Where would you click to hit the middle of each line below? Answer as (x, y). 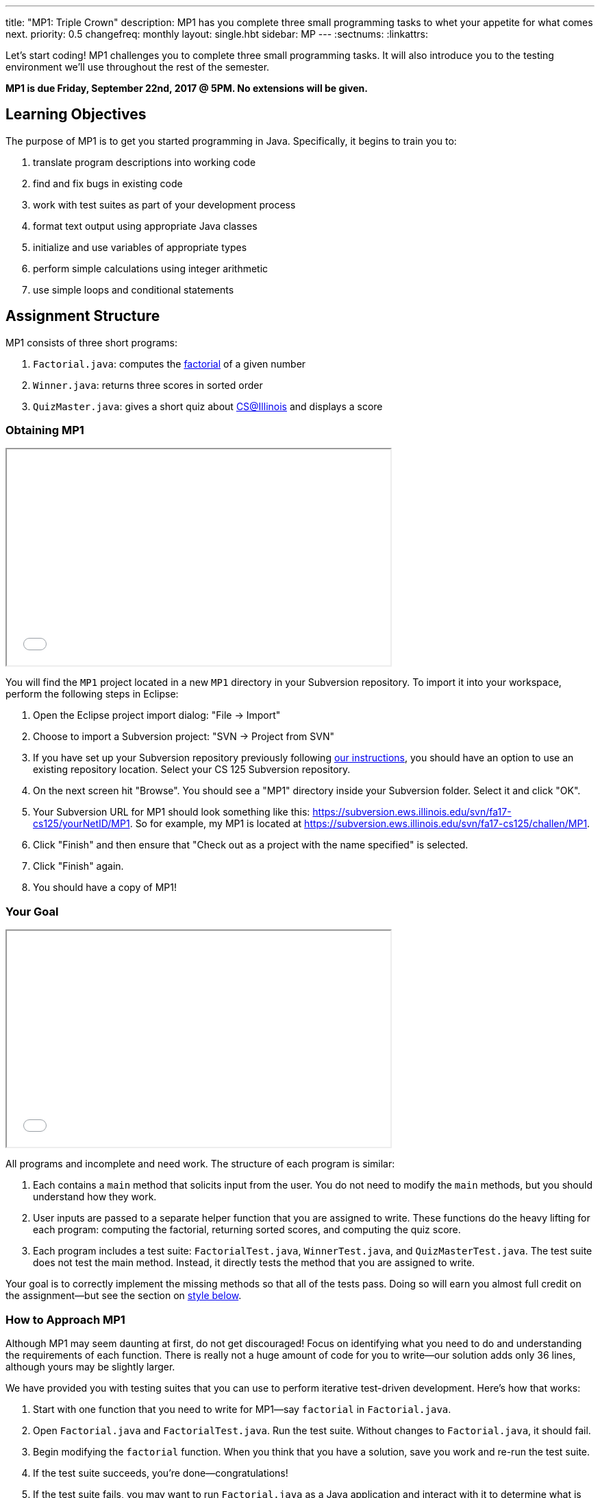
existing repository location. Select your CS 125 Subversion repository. (192, 770)
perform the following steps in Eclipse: (92, 694)
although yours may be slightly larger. (90, 1366)
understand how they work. (95, 1197)
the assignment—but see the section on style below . (124, 1296)
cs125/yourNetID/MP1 (82, 824)
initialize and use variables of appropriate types (140, 247)
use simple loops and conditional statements (134, 289)
